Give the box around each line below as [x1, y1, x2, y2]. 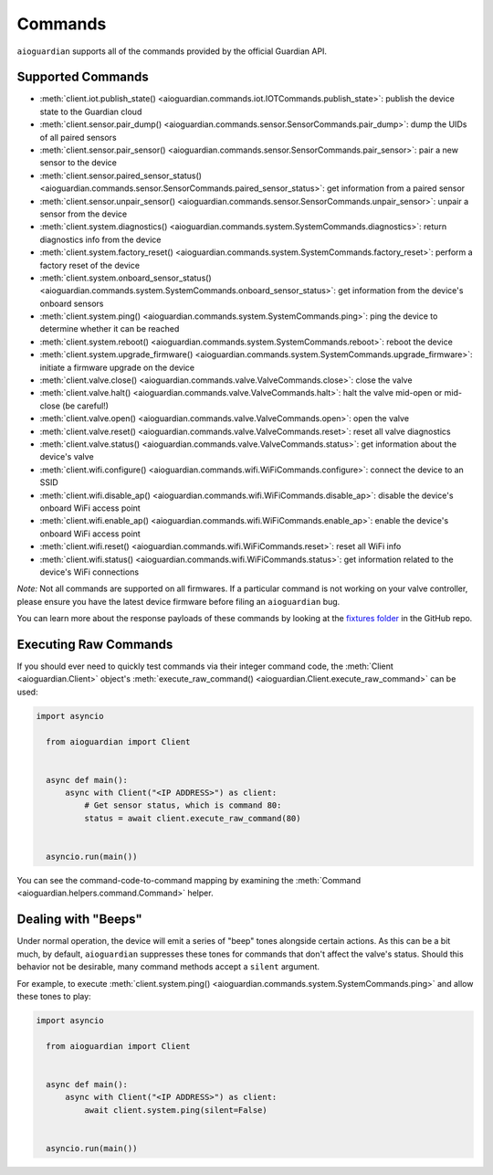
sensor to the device [39, 157, 118, 168]
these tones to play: [16, 990, 91, 1001]
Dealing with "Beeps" [16, 912, 143, 927]
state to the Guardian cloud [39, 106, 142, 117]
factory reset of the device [39, 259, 141, 270]
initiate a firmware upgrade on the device [39, 362, 195, 373]
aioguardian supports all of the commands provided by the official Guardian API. [16, 46, 328, 57]
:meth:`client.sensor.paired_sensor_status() [39, 170, 203, 181]
